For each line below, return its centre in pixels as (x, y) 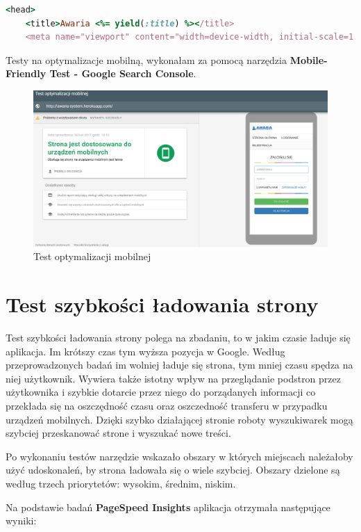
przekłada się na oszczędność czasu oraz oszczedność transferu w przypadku (167, 406)
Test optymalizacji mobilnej (92, 256)
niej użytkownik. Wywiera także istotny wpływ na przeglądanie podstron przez (173, 378)
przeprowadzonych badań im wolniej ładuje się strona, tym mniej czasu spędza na (179, 365)
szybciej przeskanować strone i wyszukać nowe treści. (118, 433)
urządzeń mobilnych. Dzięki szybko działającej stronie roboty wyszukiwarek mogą (179, 419)
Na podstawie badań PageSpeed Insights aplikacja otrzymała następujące (168, 507)
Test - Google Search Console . (123, 73)
